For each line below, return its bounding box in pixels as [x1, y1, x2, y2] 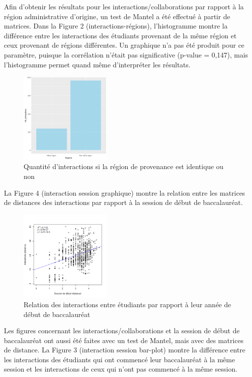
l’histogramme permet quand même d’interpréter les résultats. [4, 59, 191, 69]
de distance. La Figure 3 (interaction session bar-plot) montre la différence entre [4, 345, 246, 355]
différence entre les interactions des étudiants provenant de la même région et [4, 30, 237, 40]
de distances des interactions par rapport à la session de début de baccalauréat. [4, 197, 243, 207]
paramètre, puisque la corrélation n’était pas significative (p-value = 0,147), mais [4, 49, 248, 59]
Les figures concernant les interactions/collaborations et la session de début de [4, 325, 240, 336]
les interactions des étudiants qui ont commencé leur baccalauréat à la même [4, 354, 235, 364]
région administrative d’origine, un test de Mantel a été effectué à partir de [4, 11, 230, 21]
